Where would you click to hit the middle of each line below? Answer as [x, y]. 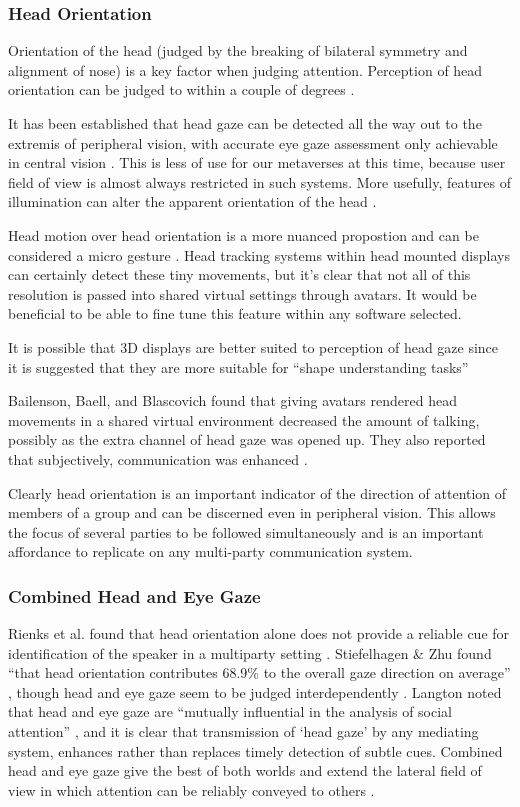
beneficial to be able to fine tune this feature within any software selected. [235, 313]
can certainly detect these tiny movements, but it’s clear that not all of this [239, 274]
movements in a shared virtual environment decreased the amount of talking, [244, 419]
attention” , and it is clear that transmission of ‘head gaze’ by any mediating [243, 731]
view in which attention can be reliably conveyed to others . [191, 789]
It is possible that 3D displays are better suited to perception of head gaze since [253, 346]
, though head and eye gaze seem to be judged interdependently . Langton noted [255, 691]
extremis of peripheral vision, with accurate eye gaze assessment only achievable [253, 142]
